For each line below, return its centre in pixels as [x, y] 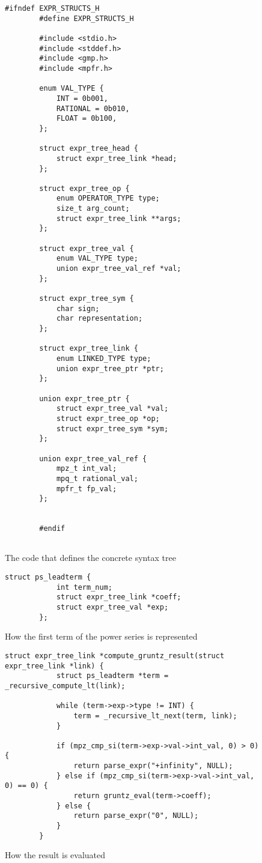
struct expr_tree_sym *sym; [112, 428]
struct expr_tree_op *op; [108, 418]
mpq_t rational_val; [97, 478]
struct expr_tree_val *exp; [112, 607]
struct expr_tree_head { [89, 149]
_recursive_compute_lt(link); [65, 686]
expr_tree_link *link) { [54, 666]
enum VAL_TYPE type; [97, 259]
